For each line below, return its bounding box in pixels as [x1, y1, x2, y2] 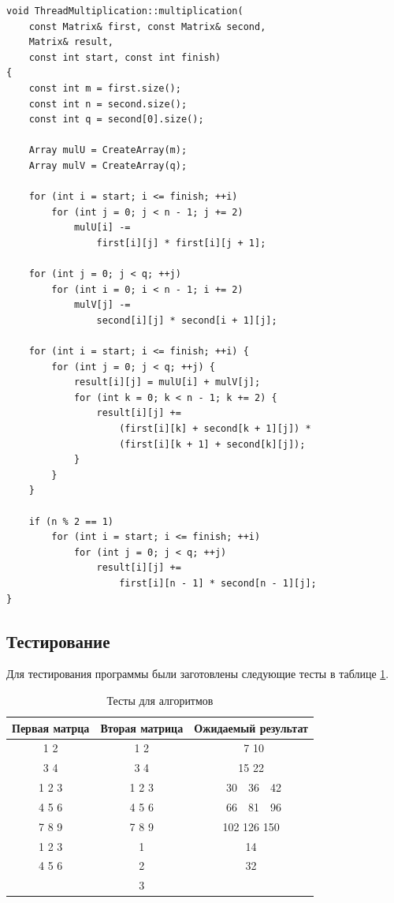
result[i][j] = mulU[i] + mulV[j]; [73, 377, 261, 388]
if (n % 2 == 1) [28, 515, 114, 527]
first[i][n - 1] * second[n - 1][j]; [119, 577, 317, 589]
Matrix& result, [28, 36, 114, 48]
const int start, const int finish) [28, 51, 221, 63]
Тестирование [6, 628, 110, 653]
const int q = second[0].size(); [28, 114, 204, 126]
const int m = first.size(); [28, 82, 181, 94]
